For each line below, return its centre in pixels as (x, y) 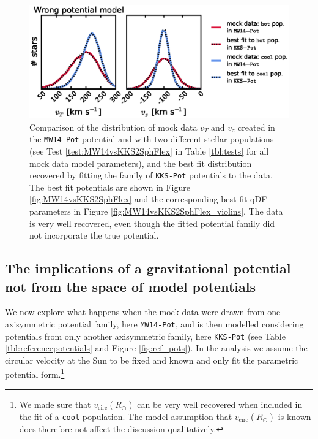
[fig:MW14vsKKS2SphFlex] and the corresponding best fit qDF (148, 199)
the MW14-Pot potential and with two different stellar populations (152, 139)
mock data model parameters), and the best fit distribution (141, 163)
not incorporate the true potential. (94, 235)
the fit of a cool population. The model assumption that (126, 416)
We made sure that (55, 404)
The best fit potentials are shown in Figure (110, 187)
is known (294, 416)
